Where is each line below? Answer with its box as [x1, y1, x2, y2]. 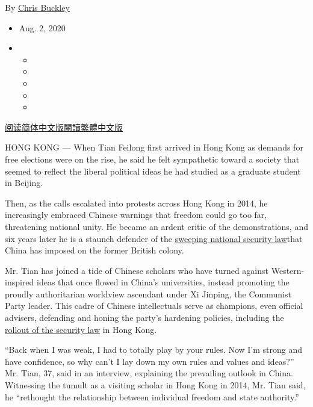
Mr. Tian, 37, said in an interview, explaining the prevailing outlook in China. [5, 367, 293, 379]
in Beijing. [5, 176, 43, 189]
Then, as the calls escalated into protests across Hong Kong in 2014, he [5, 196, 268, 209]
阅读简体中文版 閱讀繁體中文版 [5, 120, 123, 133]
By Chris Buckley [5, 1, 70, 13]
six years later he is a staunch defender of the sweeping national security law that [5, 232, 303, 244]
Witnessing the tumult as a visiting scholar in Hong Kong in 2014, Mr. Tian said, [5, 379, 306, 391]
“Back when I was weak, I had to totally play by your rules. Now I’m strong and [5, 343, 303, 356]
